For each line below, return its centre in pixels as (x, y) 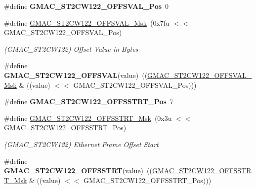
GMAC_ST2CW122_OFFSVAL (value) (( (76, 75)
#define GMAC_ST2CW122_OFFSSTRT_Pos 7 (89, 101)
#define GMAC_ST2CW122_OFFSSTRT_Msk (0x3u (88, 118)
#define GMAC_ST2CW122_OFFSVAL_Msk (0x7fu (87, 22)
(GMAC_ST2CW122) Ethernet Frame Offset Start (81, 144)
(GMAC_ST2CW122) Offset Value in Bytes (71, 49)
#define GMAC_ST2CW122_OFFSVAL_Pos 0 (86, 6)
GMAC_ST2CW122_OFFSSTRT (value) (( (78, 170)
